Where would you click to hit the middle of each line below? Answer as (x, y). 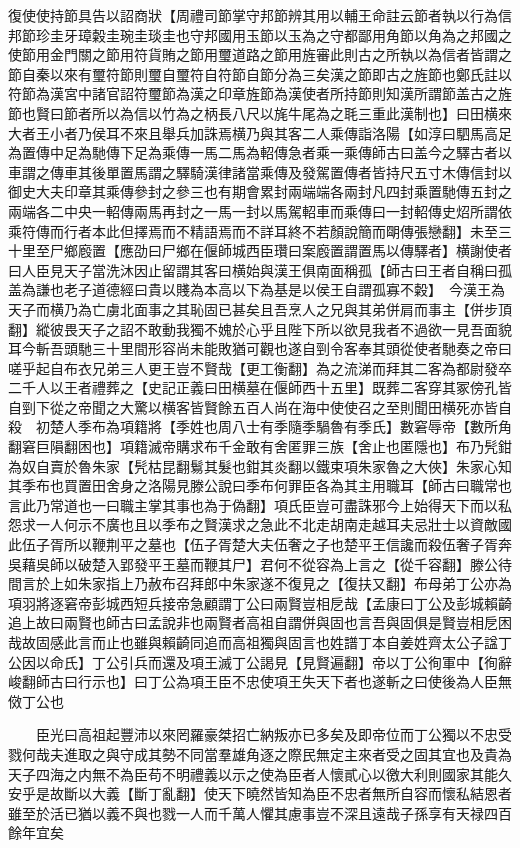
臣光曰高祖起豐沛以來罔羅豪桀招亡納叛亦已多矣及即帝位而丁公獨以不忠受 (273, 734)
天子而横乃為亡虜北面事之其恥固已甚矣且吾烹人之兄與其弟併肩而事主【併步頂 (260, 308)
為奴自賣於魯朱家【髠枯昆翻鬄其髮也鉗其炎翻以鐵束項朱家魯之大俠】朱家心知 (260, 465)
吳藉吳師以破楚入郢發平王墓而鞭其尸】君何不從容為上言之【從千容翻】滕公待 (260, 563)
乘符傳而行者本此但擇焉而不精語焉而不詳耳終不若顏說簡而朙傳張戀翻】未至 (253, 230)
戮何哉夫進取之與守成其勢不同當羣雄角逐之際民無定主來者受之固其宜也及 (246, 753)
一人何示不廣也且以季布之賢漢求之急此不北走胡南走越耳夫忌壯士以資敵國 (273, 524)
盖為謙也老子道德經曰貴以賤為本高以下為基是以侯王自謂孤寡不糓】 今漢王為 (256, 289)
